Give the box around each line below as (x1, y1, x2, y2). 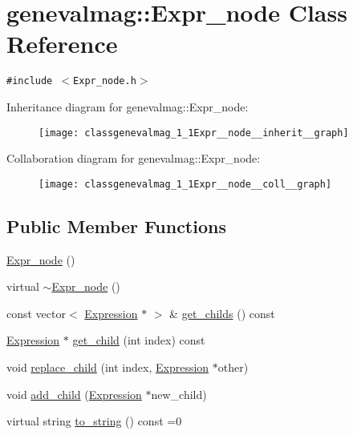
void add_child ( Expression (6, 385, 142, 402)
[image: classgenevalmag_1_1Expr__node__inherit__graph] (39, 127, 349, 139)
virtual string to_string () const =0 (6, 413, 182, 429)
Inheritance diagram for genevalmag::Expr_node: (6, 98, 249, 115)
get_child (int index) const (72, 332, 205, 348)
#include (6, 75, 53, 87)
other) (217, 359, 249, 376)
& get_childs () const (169, 304, 275, 321)
